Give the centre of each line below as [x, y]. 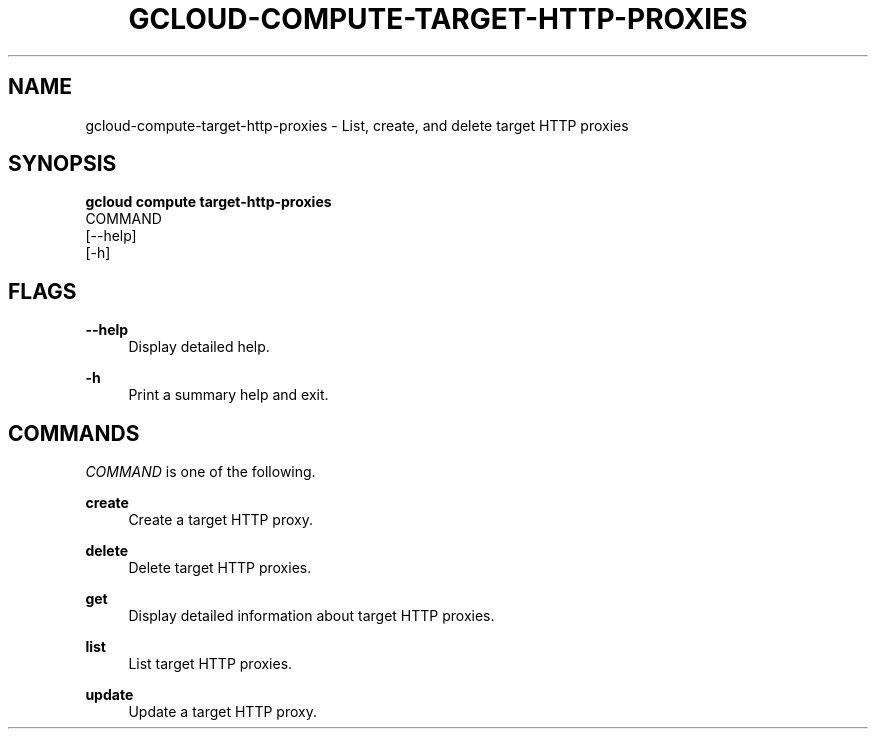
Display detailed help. [199, 347]
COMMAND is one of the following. [200, 472]
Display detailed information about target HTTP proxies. [311, 616]
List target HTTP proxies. [210, 664]
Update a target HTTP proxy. [222, 712]
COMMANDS [74, 433]
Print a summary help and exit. [228, 395]
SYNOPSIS [62, 164]
